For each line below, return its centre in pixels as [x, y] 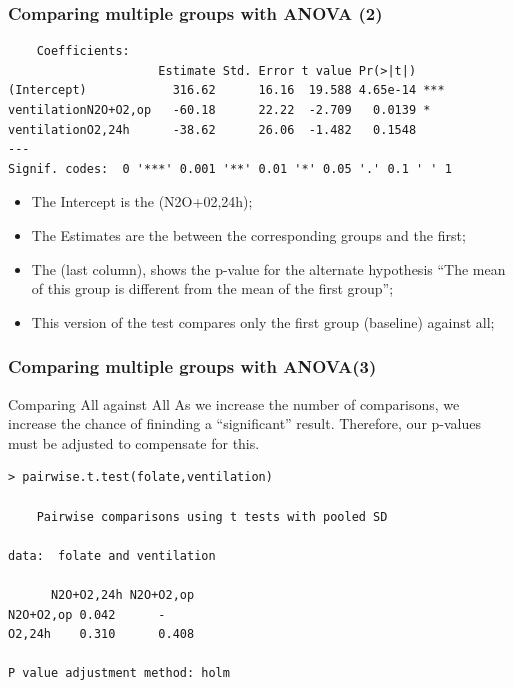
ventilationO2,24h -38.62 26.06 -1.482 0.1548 [212, 129]
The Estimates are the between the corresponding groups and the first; [248, 234]
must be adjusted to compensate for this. [134, 442]
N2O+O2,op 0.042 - [87, 614]
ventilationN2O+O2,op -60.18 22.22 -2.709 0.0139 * [219, 110]
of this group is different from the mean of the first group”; [212, 288]
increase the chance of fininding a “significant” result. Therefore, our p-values [245, 423]
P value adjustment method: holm [119, 673]
